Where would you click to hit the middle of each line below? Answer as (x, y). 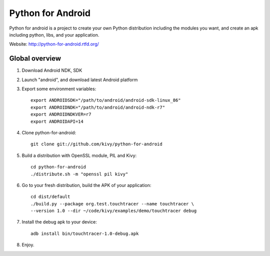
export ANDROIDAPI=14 (57, 121)
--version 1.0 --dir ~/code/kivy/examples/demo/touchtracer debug (114, 211)
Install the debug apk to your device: (59, 222)
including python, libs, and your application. (54, 35)
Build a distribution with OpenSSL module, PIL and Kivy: (79, 155)
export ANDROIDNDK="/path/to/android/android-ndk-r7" (98, 107)
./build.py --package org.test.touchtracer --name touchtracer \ (112, 204)
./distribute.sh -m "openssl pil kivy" (79, 174)
